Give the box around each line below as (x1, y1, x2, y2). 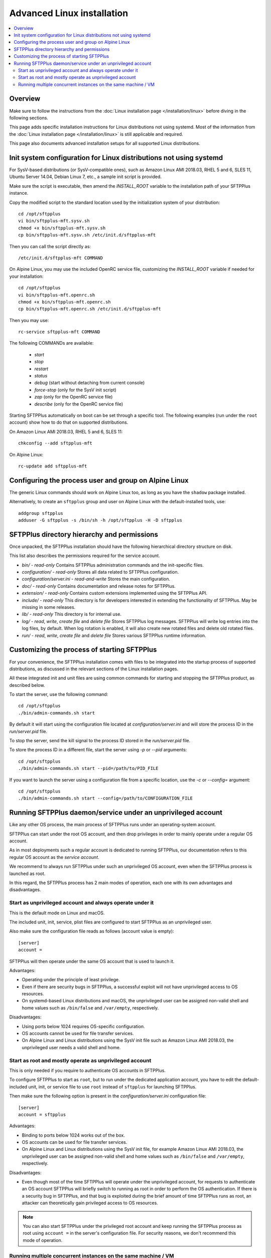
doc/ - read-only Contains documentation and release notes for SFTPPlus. (22, 583, 176, 589)
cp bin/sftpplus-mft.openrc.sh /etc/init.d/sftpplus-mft (18, 306, 162, 312)
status (34, 373, 48, 379)
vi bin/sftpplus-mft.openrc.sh (18, 292, 95, 298)
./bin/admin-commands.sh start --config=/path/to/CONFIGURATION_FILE (18, 796, 193, 801)
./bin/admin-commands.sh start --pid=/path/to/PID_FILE (18, 765, 159, 771)
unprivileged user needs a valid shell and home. (22, 1044, 121, 1050)
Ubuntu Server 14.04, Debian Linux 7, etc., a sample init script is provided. (9, 174, 162, 180)
